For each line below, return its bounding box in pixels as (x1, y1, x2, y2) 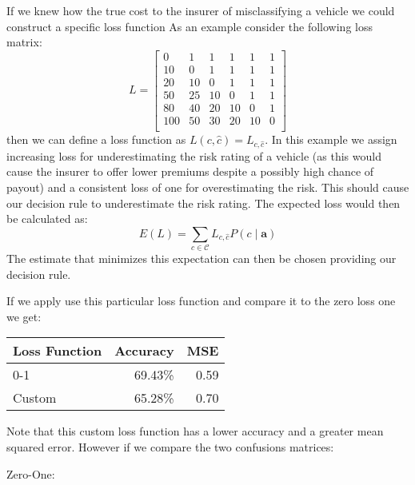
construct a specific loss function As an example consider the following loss (6, 18, 373, 34)
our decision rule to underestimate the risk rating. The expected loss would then (6, 194, 401, 211)
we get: (6, 308, 42, 324)
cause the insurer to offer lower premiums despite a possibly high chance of (6, 163, 374, 180)
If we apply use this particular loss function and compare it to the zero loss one (6, 292, 396, 309)
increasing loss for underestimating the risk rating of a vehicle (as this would (6, 147, 381, 164)
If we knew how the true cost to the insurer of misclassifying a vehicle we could (6, 2, 395, 18)
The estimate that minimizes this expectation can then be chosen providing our (6, 250, 397, 267)
